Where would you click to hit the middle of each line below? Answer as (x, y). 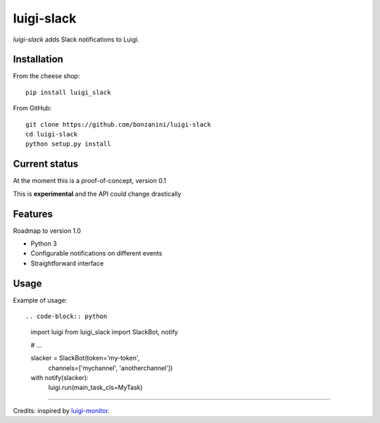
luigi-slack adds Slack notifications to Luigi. (76, 39)
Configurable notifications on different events (96, 253)
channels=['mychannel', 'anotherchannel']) (110, 368)
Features (33, 214)
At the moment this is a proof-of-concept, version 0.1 (90, 181)
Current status (46, 164)
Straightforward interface (67, 263)
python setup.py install (68, 144)
